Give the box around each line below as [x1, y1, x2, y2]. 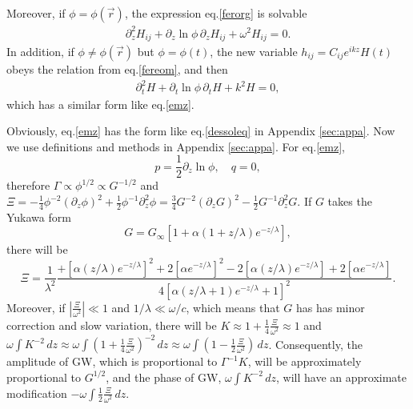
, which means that [186, 299, 280, 315]
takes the [327, 193, 372, 209]
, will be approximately [247, 353, 362, 370]
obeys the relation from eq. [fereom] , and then [6, 60, 228, 77]
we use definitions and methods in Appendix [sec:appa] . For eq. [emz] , [6, 138, 345, 154]
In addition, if [6, 42, 74, 59]
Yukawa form [6, 208, 71, 225]
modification [6, 384, 67, 401]
